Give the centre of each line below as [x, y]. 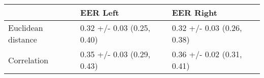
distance [23, 39]
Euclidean [26, 28]
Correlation [28, 60]
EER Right [194, 12]
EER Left [100, 12]
